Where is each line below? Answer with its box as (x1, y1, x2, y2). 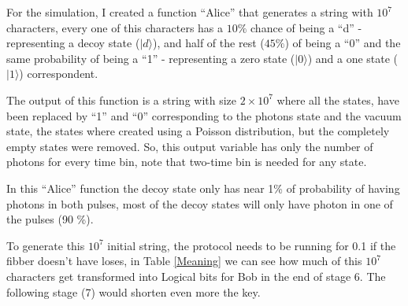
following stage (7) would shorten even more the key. (6, 283, 261, 300)
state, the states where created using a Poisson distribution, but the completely (6, 123, 390, 139)
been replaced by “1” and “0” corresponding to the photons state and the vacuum (6, 107, 402, 124)
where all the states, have (276, 91, 399, 108)
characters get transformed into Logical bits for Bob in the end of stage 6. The (6, 267, 386, 284)
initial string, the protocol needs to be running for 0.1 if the (107, 237, 396, 253)
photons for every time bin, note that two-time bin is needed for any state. (6, 153, 367, 170)
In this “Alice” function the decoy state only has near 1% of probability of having (6, 179, 400, 196)
